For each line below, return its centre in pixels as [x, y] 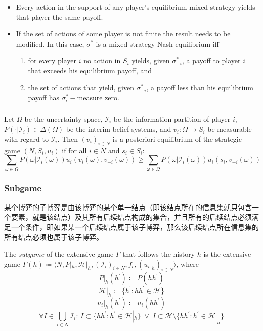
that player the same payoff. [59, 16]
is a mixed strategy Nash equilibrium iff [157, 43]
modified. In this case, [50, 43]
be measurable [230, 129]
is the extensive [227, 254]
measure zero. [98, 97]
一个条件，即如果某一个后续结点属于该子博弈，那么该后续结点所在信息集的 [135, 226]
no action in [102, 60]
